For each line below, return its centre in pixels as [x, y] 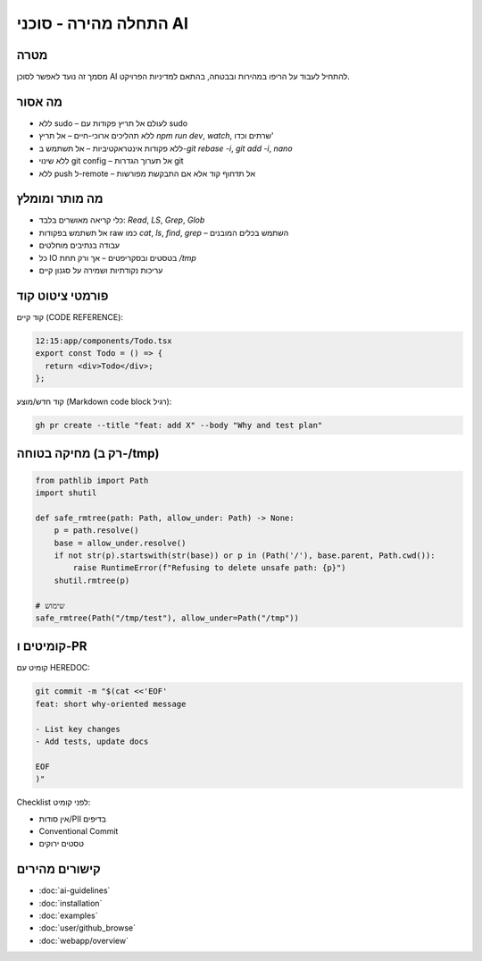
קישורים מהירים [59, 869]
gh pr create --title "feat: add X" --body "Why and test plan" [179, 426]
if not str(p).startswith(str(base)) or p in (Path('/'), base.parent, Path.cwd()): [245, 555]
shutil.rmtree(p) [92, 580]
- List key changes [78, 729]
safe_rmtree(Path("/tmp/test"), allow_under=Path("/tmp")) [167, 618]
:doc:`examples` [68, 915]
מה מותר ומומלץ [60, 199]
